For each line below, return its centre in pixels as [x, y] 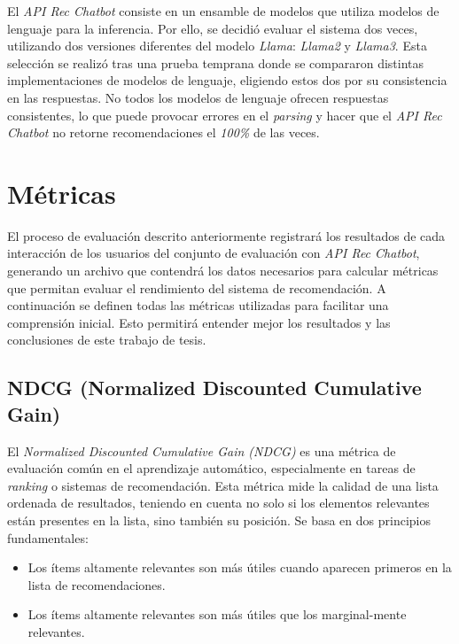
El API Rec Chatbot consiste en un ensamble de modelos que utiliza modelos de [223, 11]
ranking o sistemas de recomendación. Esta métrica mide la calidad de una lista [223, 485]
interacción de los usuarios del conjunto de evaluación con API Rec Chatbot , [214, 253]
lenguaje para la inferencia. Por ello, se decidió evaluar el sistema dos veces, [213, 28]
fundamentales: [48, 537]
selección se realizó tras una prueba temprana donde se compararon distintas [216, 62]
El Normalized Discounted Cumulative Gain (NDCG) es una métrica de [202, 450]
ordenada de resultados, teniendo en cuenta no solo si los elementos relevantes [218, 503]
